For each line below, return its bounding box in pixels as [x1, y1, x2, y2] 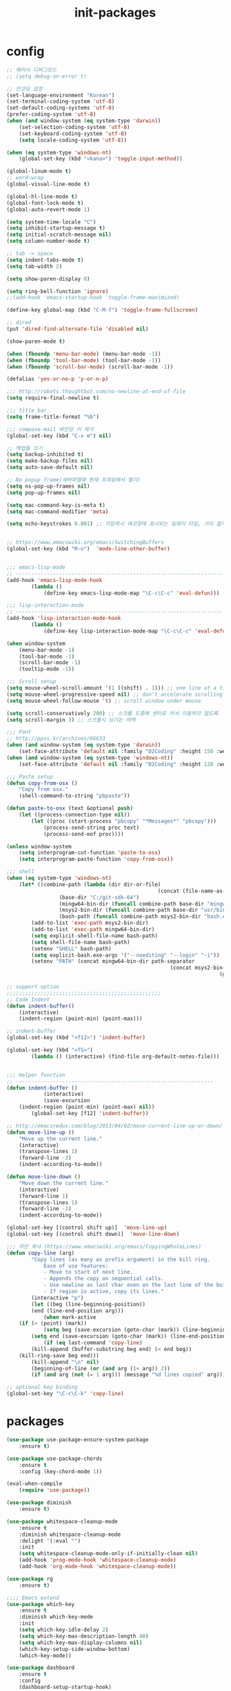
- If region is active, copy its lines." [43, 1288, 165, 1295]
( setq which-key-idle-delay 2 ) [19, 1626, 109, 1633]
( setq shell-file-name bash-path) [31, 939, 130, 945]
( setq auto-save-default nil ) [6, 464, 94, 471]
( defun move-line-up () [6, 1129, 75, 1136]
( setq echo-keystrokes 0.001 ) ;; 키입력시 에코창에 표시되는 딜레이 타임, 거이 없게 [6, 521, 226, 528]
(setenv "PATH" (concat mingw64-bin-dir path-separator [31, 958, 195, 965]
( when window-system [6, 640, 66, 647]
